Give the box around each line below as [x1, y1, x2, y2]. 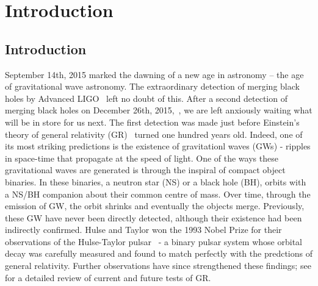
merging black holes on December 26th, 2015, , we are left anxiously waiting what [5, 104, 313, 116]
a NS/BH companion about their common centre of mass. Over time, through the [5, 187, 311, 200]
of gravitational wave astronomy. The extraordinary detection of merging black [5, 80, 300, 93]
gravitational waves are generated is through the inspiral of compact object [5, 163, 286, 176]
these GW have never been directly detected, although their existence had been [5, 211, 302, 224]
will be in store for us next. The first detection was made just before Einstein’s [5, 115, 300, 128]
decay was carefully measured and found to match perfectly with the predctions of [5, 247, 313, 260]
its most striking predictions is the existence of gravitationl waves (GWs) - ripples [5, 140, 311, 152]
